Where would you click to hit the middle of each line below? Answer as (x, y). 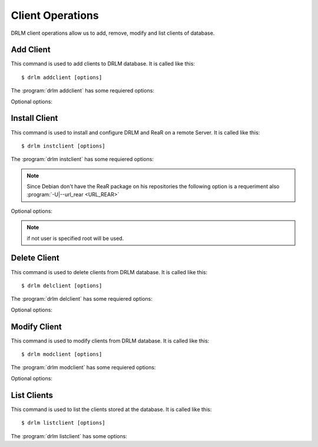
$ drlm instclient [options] (63, 146)
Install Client (34, 118)
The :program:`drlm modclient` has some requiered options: (83, 367)
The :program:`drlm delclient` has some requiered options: (82, 299)
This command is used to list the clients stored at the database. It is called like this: (111, 409)
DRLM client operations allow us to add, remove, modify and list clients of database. (113, 33)
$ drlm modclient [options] (62, 354)
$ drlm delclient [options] (62, 285)
